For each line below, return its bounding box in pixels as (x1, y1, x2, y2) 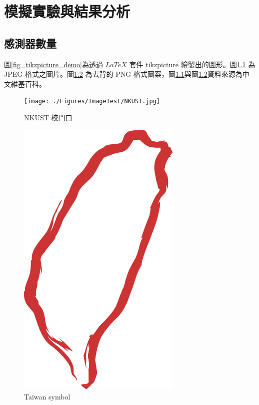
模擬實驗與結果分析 (4, 1, 130, 22)
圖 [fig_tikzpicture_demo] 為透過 (4, 59, 103, 69)
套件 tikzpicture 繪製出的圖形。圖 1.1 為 (129, 59, 255, 69)
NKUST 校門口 (24, 112, 72, 123)
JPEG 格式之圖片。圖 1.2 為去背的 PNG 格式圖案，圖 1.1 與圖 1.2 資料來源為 (4, 69, 242, 79)
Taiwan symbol (24, 391, 70, 401)
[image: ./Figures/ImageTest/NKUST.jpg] (24, 98, 160, 105)
